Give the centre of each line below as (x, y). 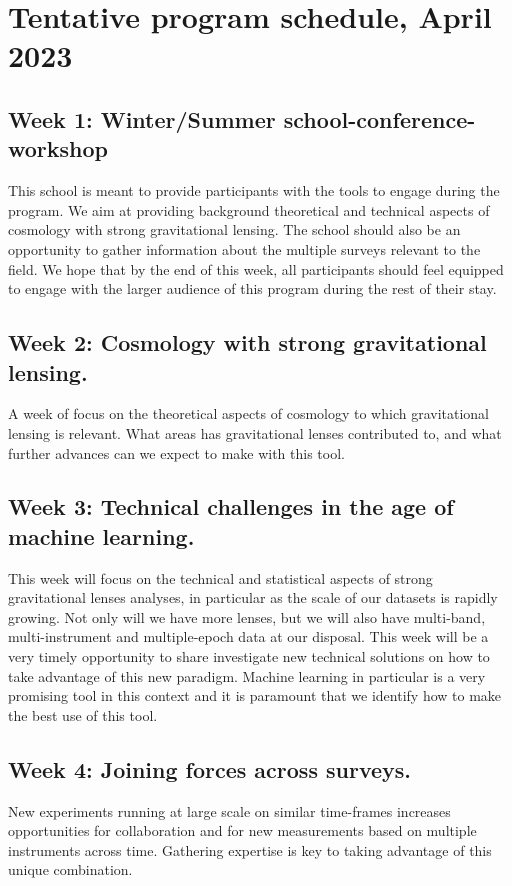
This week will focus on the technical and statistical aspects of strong (220, 577)
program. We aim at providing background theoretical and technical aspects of (249, 209)
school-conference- (379, 118)
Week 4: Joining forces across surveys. (210, 768)
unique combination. (70, 869)
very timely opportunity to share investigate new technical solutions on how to (249, 656)
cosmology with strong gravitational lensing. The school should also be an (234, 229)
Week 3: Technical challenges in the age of (231, 506)
